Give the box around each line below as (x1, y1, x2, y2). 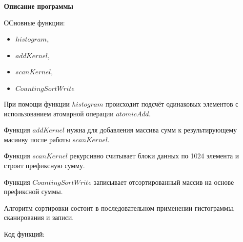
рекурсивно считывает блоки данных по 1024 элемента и (70, 151, 239, 161)
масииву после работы (4, 134, 70, 144)
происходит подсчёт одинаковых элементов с (105, 98, 239, 109)
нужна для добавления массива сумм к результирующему (66, 125, 237, 135)
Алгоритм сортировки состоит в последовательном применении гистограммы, (4, 202, 235, 213)
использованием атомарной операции (4, 108, 114, 118)
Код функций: (4, 228, 45, 239)
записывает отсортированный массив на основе (94, 176, 234, 187)
